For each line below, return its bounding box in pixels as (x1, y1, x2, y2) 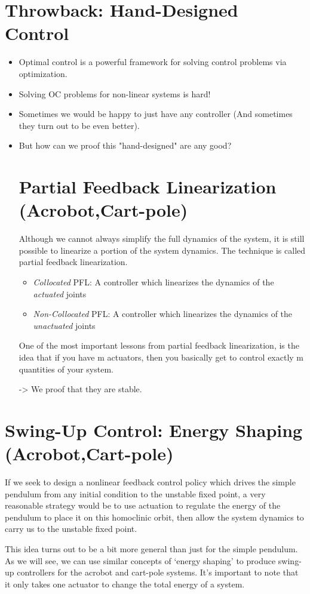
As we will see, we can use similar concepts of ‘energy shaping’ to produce (5, 554, 276, 567)
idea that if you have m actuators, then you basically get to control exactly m (19, 350, 304, 363)
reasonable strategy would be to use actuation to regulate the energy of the (5, 499, 281, 512)
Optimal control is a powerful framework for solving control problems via (19, 56, 287, 68)
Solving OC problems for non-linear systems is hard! (19, 87, 211, 100)
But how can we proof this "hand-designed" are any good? (19, 139, 232, 152)
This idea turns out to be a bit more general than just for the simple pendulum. (5, 543, 298, 555)
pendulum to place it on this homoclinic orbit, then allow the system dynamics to (5, 510, 304, 523)
